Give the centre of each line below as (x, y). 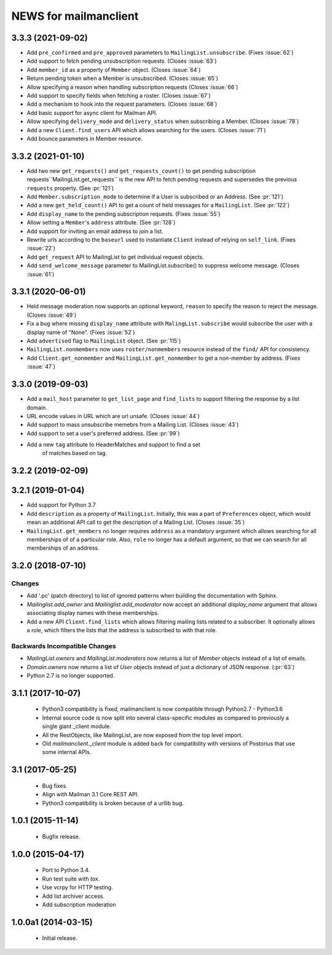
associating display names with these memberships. (93, 613)
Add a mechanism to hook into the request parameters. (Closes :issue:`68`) (122, 104)
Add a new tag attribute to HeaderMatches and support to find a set (113, 445)
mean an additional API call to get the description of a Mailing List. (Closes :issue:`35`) (136, 522)
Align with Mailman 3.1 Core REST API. (90, 795)
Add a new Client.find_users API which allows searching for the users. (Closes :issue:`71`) (146, 130)
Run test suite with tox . (71, 879)
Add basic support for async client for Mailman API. (92, 113)
